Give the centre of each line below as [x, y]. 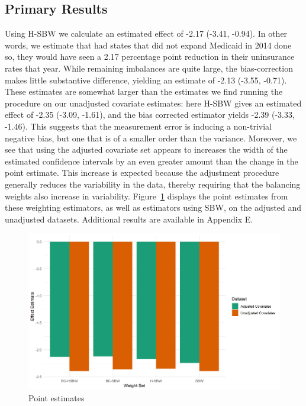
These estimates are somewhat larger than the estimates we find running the [144, 91]
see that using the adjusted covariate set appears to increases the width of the [146, 149]
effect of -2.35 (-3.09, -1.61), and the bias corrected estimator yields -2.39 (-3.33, [150, 115]
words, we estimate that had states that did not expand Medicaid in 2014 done [148, 45]
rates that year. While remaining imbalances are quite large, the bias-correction [149, 68]
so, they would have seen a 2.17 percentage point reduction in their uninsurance [150, 57]
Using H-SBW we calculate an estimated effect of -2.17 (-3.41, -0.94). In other [146, 33]
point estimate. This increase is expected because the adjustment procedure [142, 173]
